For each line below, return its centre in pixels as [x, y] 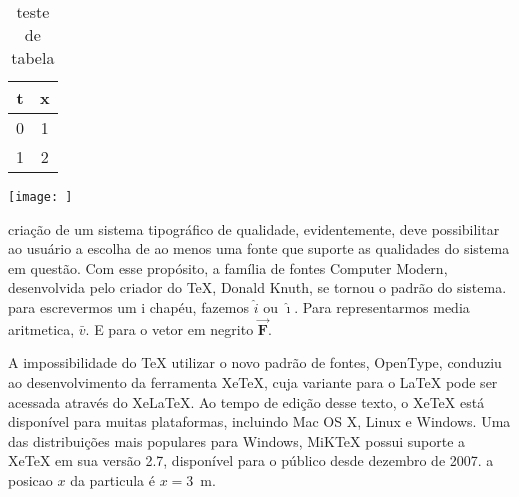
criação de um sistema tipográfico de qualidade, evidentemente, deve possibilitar [254, 228]
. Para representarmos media [382, 307]
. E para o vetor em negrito [169, 328]
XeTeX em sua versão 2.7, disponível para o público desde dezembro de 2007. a [251, 460]
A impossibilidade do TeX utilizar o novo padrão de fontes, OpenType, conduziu [255, 362]
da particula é [112, 480]
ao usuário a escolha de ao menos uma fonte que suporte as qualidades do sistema [259, 248]
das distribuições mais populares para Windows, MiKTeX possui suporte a [237, 440]
